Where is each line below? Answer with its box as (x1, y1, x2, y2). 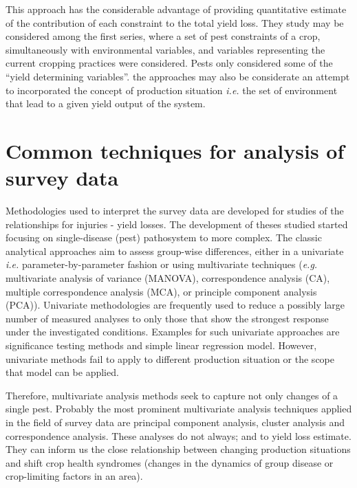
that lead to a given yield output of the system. (6, 96, 206, 111)
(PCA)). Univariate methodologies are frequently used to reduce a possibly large (6, 298, 345, 312)
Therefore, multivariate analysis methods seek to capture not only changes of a (6, 388, 338, 402)
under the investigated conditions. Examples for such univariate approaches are (6, 324, 340, 339)
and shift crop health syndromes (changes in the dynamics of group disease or (6, 455, 334, 469)
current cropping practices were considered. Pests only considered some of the (6, 56, 333, 70)
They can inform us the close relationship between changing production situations (6, 442, 351, 456)
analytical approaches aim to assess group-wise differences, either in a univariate (6, 243, 344, 258)
